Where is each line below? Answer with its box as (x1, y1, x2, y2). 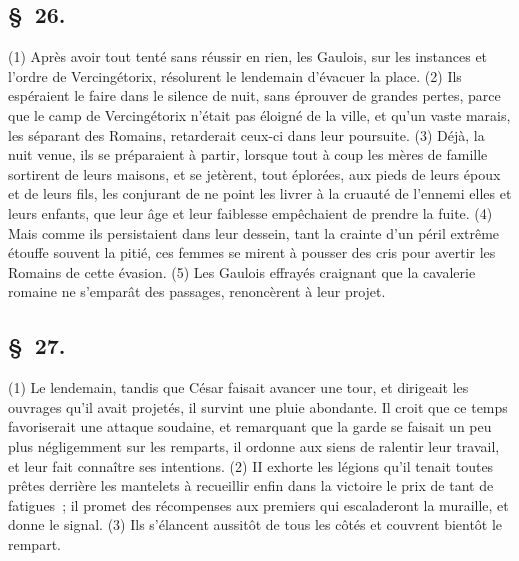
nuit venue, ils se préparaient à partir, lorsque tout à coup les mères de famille (8, 144, 488, 165)
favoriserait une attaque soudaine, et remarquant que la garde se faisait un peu (8, 416, 492, 437)
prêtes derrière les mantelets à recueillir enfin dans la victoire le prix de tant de (8, 475, 494, 496)
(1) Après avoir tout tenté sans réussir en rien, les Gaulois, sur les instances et (8, 46, 488, 67)
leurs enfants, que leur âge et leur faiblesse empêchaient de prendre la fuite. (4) (8, 202, 493, 223)
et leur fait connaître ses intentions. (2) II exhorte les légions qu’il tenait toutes (8, 455, 494, 476)
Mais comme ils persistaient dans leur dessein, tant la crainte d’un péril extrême (8, 222, 500, 243)
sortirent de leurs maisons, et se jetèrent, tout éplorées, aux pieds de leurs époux (8, 163, 501, 184)
